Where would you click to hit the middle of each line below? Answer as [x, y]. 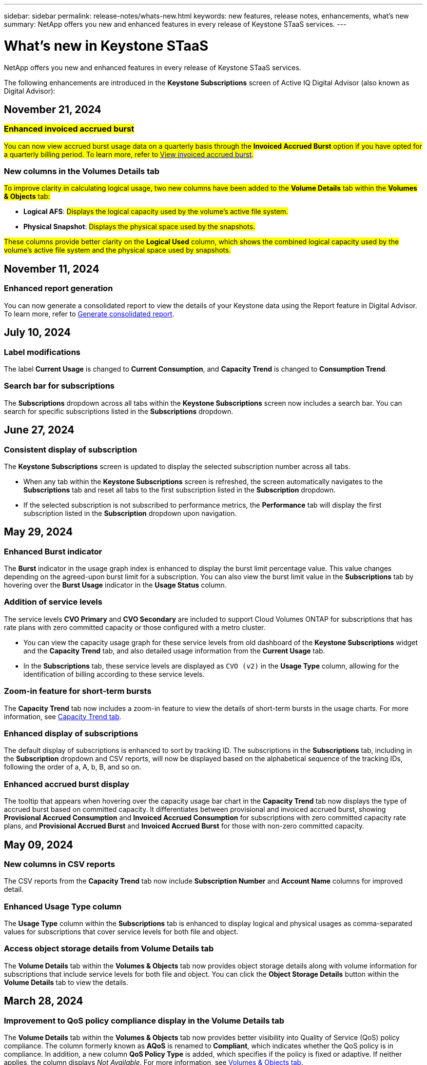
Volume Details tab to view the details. [66, 982]
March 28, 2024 [44, 1001]
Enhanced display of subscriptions [71, 733]
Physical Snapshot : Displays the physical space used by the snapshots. [139, 227]
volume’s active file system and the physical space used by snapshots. [117, 250]
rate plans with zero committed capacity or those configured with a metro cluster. [135, 627]
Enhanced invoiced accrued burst [69, 129]
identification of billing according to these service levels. [114, 674]
